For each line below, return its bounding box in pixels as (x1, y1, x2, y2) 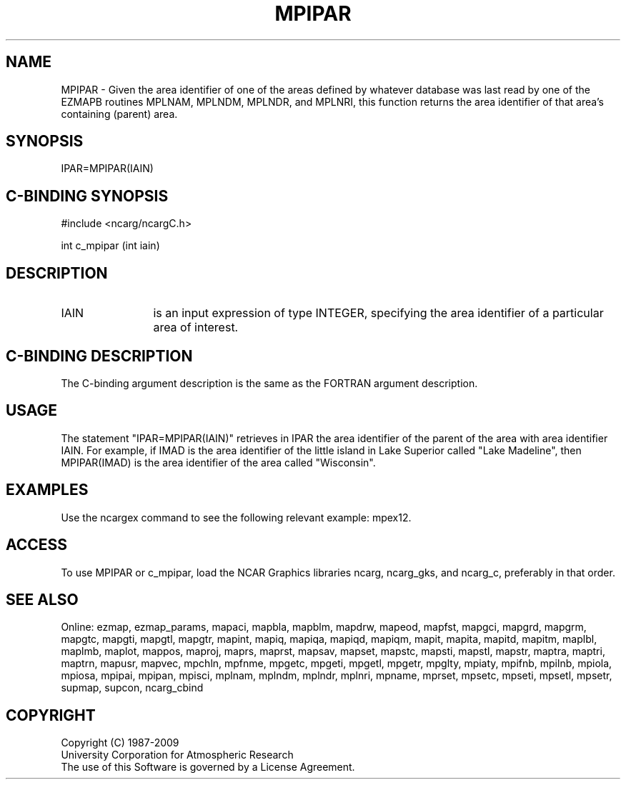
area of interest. (153, 320, 239, 335)
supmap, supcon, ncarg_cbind (61, 681, 204, 694)
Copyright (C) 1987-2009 (61, 736, 179, 749)
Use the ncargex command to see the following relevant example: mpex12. (61, 511, 412, 524)
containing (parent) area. (61, 107, 178, 120)
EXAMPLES (6, 481, 89, 499)
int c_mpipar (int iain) (61, 239, 160, 252)
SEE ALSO (6, 590, 79, 609)
